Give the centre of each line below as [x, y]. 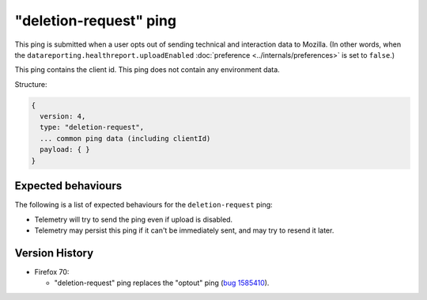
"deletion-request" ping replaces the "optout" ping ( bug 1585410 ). [162, 283]
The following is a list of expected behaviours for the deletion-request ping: [144, 205]
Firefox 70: [52, 272]
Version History [54, 253]
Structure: [31, 84]
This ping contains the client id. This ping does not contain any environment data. [147, 70]
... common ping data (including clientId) [125, 138]
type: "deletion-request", [92, 127]
